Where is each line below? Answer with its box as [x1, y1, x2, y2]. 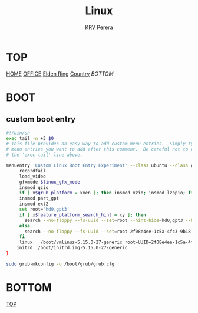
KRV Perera [85, 24, 113, 31]
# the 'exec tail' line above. [6, 152, 83, 158]
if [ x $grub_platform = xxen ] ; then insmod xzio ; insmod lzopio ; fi [19, 190, 194, 196]
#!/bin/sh [6, 130, 31, 136]
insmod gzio [19, 184, 49, 190]
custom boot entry [6, 114, 76, 125]
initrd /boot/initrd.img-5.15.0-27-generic [16, 245, 128, 251]
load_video [19, 173, 46, 180]
